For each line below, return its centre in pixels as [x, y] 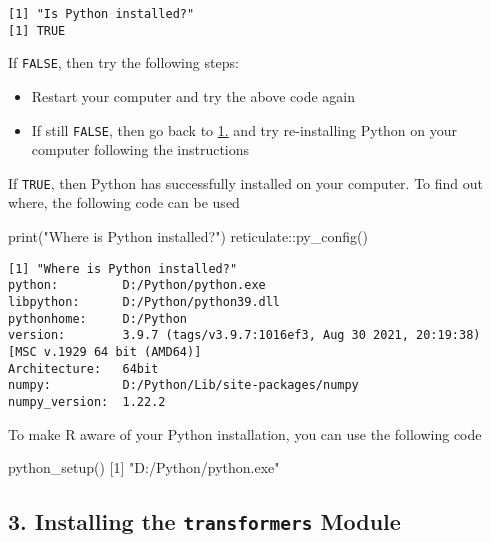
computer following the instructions [140, 149]
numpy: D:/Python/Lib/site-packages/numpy [183, 385]
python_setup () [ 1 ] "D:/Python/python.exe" [144, 467]
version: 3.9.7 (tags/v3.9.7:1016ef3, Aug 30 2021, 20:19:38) [244, 335]
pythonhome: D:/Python [97, 318]
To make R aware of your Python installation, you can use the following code [245, 433]
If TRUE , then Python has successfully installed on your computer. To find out [246, 182]
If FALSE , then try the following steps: [123, 62]
